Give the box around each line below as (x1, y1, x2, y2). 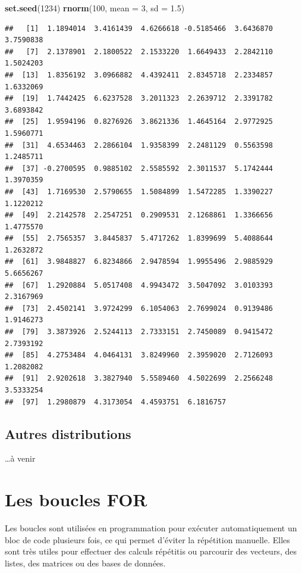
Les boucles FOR (5, 487, 147, 512)
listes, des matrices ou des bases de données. (5, 556, 166, 569)
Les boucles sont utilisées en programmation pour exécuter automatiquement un (5, 522, 297, 534)
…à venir (5, 452, 36, 465)
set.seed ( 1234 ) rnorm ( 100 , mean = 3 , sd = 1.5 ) (5, 2, 185, 14)
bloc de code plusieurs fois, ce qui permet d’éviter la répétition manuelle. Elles (5, 533, 290, 546)
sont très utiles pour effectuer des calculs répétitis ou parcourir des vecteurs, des (5, 545, 297, 558)
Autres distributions (5, 424, 131, 443)
